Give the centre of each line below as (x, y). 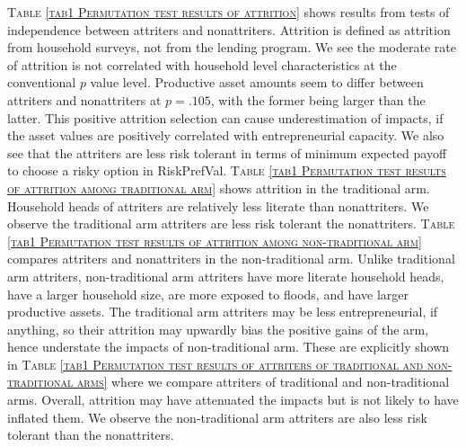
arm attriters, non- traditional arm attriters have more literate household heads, (226, 276)
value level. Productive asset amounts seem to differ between (257, 82)
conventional (42, 82)
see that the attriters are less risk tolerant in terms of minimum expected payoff (227, 152)
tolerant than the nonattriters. (91, 435)
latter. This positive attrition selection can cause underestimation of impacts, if (225, 117)
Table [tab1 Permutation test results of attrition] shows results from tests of (229, 12)
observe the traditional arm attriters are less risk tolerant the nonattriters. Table (231, 223)
